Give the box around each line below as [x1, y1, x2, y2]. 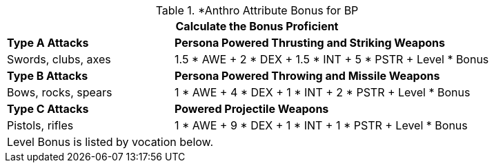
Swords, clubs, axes [7, 52, 111, 66]
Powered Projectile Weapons [174, 102, 329, 116]
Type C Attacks [7, 102, 89, 116]
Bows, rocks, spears [7, 85, 112, 99]
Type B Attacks [7, 69, 88, 83]
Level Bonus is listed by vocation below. [7, 135, 214, 149]
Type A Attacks [7, 36, 89, 50]
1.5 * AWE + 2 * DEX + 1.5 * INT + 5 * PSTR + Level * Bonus [174, 52, 489, 66]
